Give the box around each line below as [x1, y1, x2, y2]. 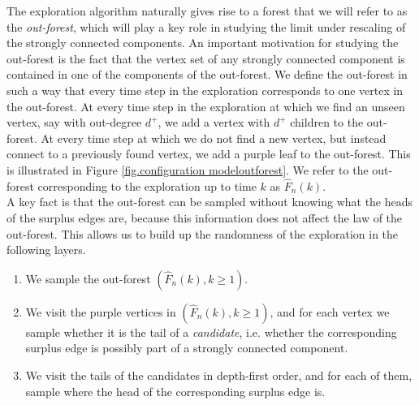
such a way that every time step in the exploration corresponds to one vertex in [6, 81, 404, 98]
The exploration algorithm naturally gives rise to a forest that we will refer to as [6, 2, 408, 19]
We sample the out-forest [25, 269, 151, 287]
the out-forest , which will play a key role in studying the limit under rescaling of [6, 18, 406, 35]
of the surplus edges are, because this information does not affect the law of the [6, 209, 403, 226]
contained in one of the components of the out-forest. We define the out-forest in [6, 66, 408, 83]
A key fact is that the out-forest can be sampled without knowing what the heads [6, 193, 413, 210]
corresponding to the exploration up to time [37, 177, 257, 194]
